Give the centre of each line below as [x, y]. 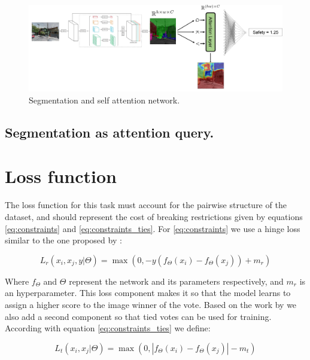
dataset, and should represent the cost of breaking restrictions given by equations [154, 217]
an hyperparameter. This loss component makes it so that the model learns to [148, 293]
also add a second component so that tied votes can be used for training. [138, 316]
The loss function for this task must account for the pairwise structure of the [146, 205]
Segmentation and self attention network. [104, 100]
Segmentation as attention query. [110, 132]
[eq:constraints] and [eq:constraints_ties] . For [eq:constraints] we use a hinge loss [153, 228]
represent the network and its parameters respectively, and [176, 281]
